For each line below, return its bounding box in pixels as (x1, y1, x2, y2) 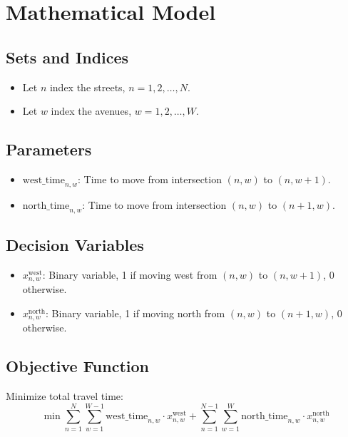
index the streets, (49, 79, 126, 94)
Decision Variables (6, 233, 144, 255)
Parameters (6, 138, 92, 160)
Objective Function (6, 355, 150, 377)
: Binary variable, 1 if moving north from (46, 305, 225, 320)
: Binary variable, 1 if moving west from (42, 267, 217, 282)
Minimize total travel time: (6, 389, 123, 403)
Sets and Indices (6, 46, 129, 68)
